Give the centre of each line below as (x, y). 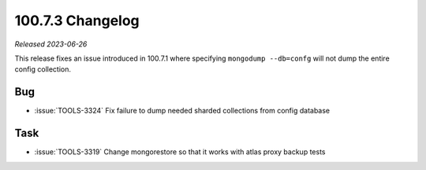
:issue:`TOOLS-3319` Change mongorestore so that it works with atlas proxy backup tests (180, 152)
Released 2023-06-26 (51, 44)
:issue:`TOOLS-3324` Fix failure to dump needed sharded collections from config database (182, 111)
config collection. (43, 69)
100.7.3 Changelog (77, 20)
